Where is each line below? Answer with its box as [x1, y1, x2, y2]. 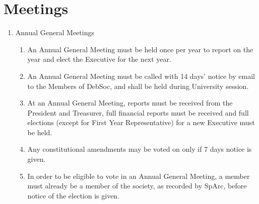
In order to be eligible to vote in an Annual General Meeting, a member [27, 170, 250, 181]
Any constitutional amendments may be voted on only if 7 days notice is [27, 144, 252, 154]
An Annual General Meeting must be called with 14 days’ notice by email [27, 70, 255, 81]
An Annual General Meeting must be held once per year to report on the [27, 44, 253, 54]
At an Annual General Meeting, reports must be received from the [27, 97, 233, 108]
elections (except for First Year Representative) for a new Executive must [27, 117, 255, 128]
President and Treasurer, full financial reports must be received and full [27, 107, 249, 118]
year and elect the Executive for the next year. [27, 54, 171, 64]
